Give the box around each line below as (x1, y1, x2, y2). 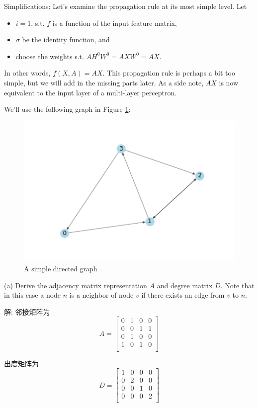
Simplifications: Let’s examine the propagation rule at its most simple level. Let (4, 1, 247, 11)
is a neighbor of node (69, 290, 134, 300)
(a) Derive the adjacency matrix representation (4, 280, 147, 290)
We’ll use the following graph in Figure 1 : (4, 104, 131, 114)
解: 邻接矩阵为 (4, 306, 50, 317)
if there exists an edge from (141, 290, 225, 300)
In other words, (4, 68, 51, 78)
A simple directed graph (24, 263, 97, 273)
